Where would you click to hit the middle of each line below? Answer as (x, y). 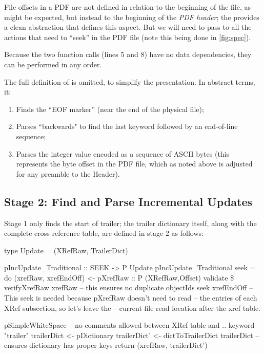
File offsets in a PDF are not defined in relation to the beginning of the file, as (127, 7)
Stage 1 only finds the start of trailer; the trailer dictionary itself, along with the (130, 223)
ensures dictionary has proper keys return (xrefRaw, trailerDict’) (106, 345)
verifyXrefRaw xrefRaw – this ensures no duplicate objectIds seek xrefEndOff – (129, 287)
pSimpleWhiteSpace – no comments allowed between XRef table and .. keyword (129, 325)
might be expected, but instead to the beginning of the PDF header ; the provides (132, 17)
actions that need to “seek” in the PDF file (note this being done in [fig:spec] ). (128, 37)
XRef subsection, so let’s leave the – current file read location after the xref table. (132, 308)
